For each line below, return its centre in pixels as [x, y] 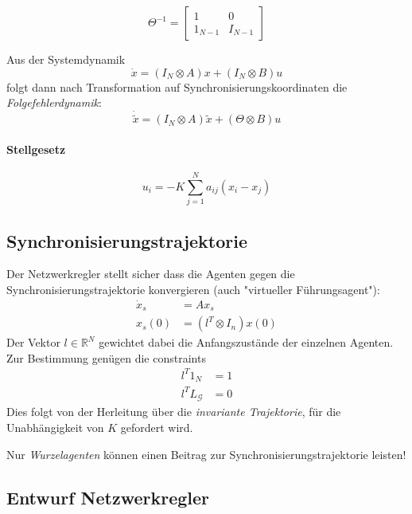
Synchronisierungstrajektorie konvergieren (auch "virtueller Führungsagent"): [193, 289]
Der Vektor [33, 342]
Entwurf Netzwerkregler [108, 497]
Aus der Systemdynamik [66, 59]
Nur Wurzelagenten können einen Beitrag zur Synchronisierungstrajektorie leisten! [206, 454]
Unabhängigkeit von [55, 428]
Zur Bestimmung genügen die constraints [106, 357]
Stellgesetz [36, 149]
